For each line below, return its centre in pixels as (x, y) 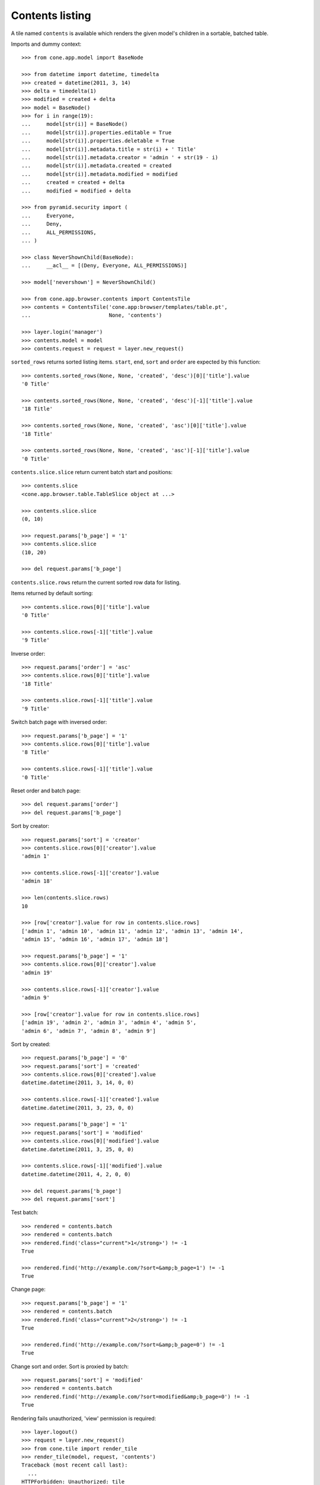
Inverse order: (28, 653)
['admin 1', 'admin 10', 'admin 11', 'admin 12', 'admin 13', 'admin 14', (132, 931)
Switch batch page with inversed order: (59, 722)
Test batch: (25, 1212)
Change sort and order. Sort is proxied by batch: (70, 1366)
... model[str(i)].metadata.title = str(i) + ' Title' (109, 149)
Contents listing (51, 15)
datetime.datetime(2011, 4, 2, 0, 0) (76, 1174)
